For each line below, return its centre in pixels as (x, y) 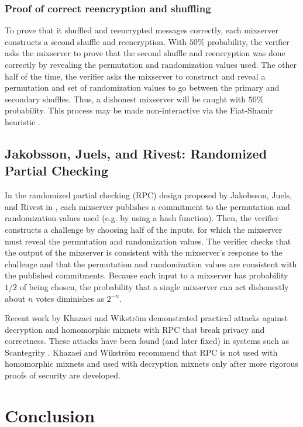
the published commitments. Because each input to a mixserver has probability (147, 275)
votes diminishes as (70, 298)
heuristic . (23, 121)
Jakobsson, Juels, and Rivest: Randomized (136, 153)
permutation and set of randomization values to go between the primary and (142, 87)
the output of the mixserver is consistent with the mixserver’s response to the (144, 252)
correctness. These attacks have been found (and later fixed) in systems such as (147, 341)
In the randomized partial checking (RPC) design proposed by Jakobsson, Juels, (148, 195)
